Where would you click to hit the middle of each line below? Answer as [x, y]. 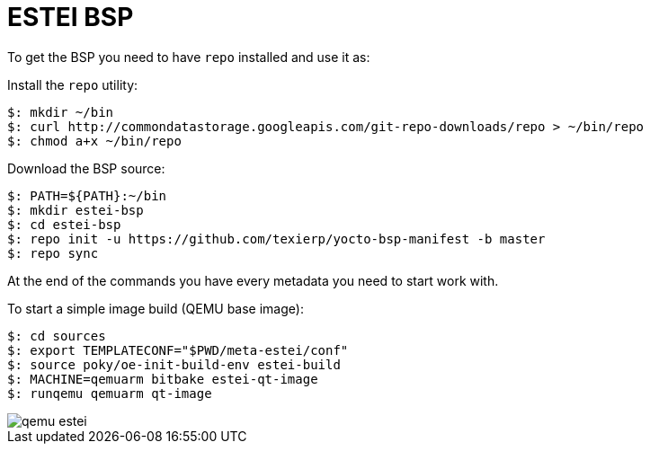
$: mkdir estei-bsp [76, 210]
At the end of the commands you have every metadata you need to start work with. [253, 280]
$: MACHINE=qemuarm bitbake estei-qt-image [163, 379]
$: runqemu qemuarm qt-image [110, 393]
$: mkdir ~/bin [61, 112]
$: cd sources [57, 336]
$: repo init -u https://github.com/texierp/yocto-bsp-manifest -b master [276, 239]
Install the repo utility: [73, 84]
